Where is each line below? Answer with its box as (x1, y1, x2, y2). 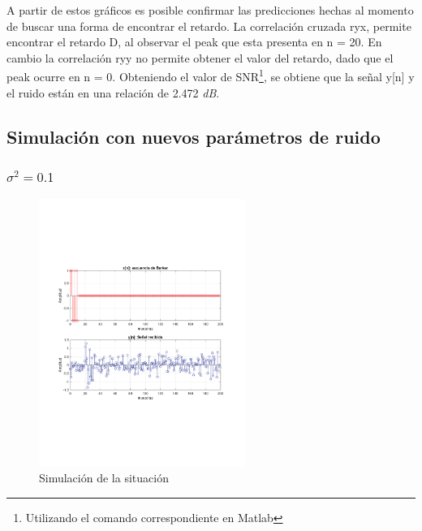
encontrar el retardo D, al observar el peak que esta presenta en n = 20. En (6, 33, 382, 50)
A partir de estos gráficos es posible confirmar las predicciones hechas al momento (6, 2, 414, 18)
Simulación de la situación (39, 469, 169, 486)
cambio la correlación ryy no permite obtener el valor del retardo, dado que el (6, 49, 394, 66)
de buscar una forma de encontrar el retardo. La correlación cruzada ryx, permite (6, 17, 411, 34)
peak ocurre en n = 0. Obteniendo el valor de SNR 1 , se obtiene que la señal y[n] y (6, 66, 415, 85)
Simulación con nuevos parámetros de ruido (6, 123, 381, 149)
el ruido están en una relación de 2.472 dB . (6, 84, 220, 101)
